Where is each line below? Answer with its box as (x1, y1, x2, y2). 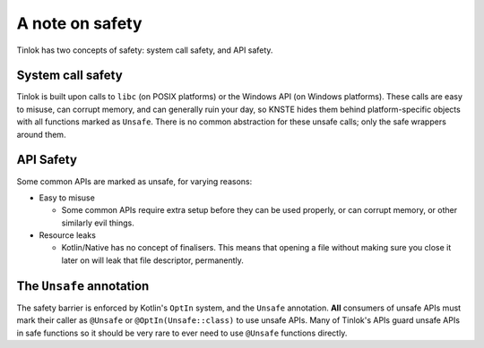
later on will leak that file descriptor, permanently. (61, 255, 244, 266)
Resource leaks (39, 230, 96, 241)
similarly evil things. (61, 217, 134, 228)
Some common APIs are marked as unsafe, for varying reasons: (16, 175, 253, 187)
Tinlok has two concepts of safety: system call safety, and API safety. (16, 45, 273, 55)
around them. (16, 129, 66, 140)
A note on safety (16, 13, 143, 33)
